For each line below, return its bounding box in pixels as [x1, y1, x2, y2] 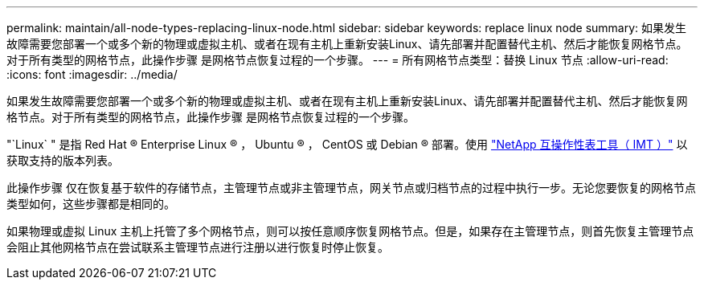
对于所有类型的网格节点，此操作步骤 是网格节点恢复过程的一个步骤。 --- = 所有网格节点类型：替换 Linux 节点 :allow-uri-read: [6, 53, 669, 67]
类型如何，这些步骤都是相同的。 [6, 197, 175, 210]
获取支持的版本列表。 [6, 153, 119, 167]
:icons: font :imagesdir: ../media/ [6, 67, 178, 81]
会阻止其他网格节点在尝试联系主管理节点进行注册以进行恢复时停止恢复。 [6, 240, 389, 254]
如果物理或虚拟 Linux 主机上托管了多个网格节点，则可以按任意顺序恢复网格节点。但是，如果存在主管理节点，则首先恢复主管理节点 [6, 224, 694, 238]
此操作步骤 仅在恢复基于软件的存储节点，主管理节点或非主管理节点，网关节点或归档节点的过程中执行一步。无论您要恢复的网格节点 [6, 181, 696, 194]
